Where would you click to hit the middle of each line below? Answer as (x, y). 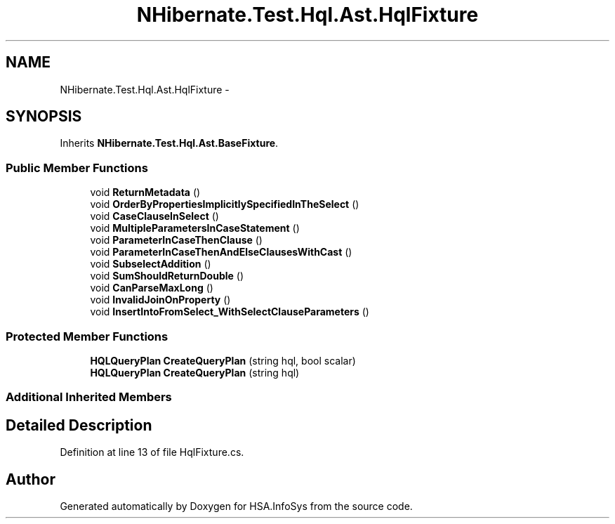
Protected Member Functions (87, 336)
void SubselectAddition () (151, 264)
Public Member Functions (77, 168)
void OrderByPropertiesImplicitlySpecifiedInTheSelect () (225, 204)
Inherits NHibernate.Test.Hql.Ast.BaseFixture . (169, 143)
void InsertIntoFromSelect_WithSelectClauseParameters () (230, 312)
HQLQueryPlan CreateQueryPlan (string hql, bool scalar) (223, 360)
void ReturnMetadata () (145, 192)
